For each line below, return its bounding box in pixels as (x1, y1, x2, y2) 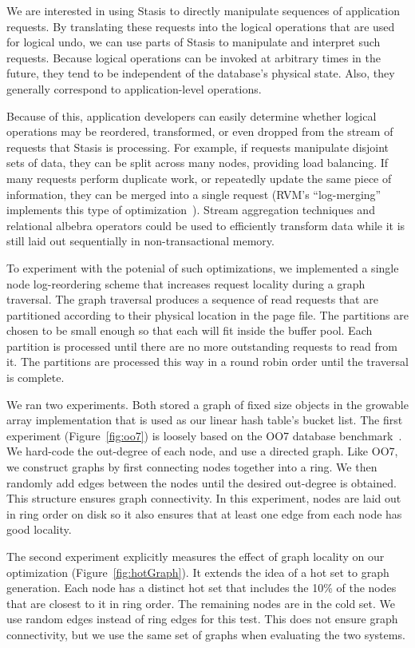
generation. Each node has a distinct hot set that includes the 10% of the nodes (6, 579, 397, 596)
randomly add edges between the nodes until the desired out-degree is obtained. (6, 474, 397, 491)
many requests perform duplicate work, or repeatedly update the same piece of (6, 169, 392, 186)
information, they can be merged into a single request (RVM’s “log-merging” (6, 185, 381, 202)
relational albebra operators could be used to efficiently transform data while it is (6, 217, 405, 233)
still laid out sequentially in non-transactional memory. (6, 233, 275, 249)
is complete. (6, 369, 65, 386)
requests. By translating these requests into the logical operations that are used (6, 18, 395, 34)
